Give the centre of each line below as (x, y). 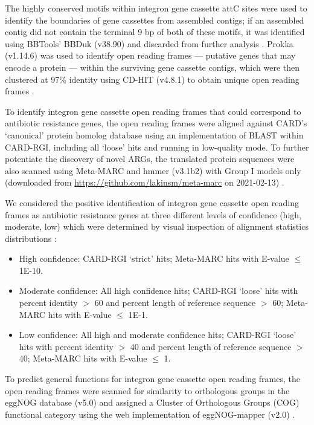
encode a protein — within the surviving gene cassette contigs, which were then (152, 67)
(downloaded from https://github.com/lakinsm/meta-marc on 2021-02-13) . (145, 182)
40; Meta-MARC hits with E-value (83, 358)
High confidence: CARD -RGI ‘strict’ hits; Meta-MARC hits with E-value (154, 258)
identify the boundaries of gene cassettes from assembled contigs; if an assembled (155, 20)
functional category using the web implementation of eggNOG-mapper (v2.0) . (150, 414)
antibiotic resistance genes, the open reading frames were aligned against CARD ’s (156, 123)
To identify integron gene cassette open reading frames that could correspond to (153, 111)
